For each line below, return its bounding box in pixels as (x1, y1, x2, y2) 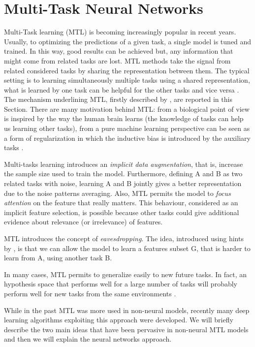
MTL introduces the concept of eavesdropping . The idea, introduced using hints (4, 233, 244, 243)
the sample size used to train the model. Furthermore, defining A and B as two (4, 168, 243, 179)
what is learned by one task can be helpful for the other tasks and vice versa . (4, 84, 239, 95)
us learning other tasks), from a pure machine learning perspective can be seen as (4, 123, 250, 133)
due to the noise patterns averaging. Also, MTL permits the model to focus (4, 188, 231, 198)
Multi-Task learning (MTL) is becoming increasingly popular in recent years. (4, 27, 236, 37)
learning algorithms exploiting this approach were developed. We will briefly (4, 315, 233, 325)
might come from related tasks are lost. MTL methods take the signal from (4, 55, 231, 65)
